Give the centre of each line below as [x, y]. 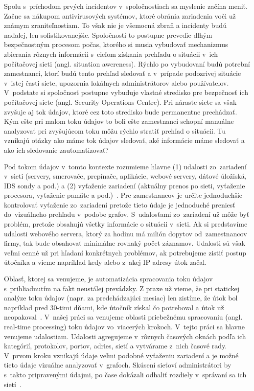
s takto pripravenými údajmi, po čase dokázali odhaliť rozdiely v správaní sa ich [125, 374]
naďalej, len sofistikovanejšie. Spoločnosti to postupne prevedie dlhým [108, 34]
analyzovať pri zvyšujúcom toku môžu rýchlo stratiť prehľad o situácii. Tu [115, 130]
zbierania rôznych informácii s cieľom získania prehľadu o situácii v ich [111, 54]
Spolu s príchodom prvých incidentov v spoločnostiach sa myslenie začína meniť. [126, 6]
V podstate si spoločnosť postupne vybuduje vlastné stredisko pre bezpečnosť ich [126, 92]
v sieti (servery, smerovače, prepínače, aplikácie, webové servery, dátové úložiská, [125, 176]
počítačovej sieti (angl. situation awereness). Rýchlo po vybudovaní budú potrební [127, 63]
